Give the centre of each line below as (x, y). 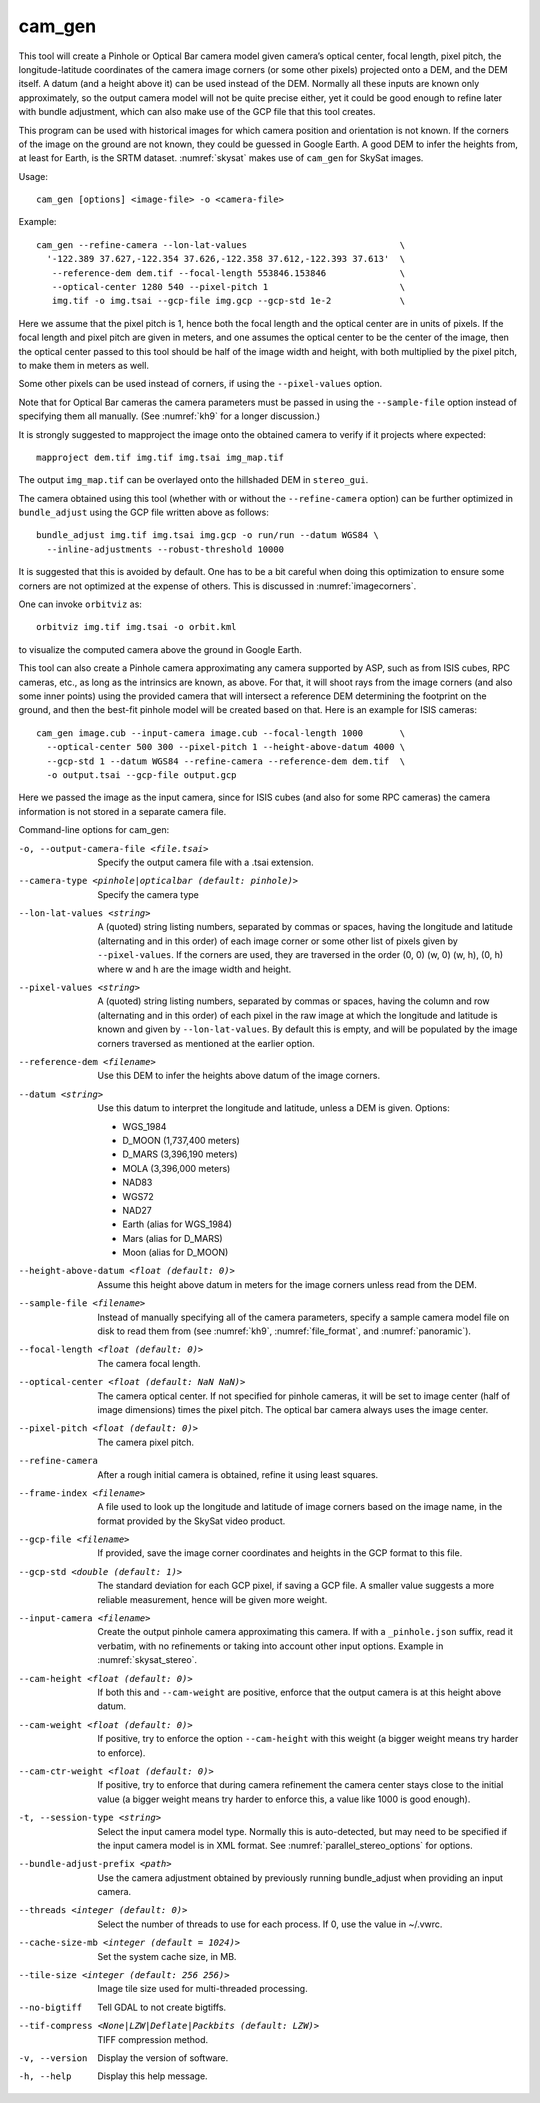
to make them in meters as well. (84, 365)
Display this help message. (153, 2076)
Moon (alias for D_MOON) (175, 1252)
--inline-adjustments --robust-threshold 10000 (165, 549)
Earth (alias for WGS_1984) (177, 1224)
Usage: (33, 176)
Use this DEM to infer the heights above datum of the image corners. (239, 1076)
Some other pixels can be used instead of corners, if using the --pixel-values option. (200, 384)
